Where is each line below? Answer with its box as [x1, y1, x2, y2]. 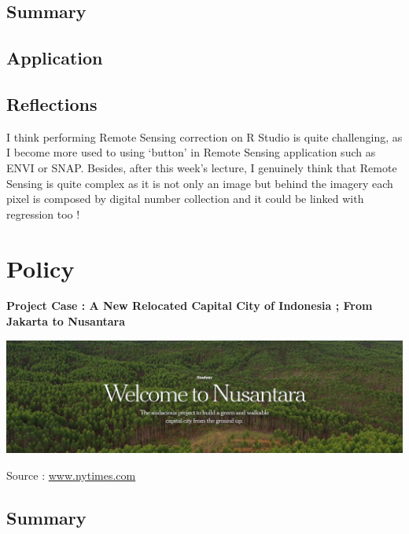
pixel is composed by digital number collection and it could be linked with [6, 190, 364, 207]
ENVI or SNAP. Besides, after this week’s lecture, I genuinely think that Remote [6, 159, 397, 175]
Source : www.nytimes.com [6, 466, 136, 483]
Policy [6, 252, 75, 284]
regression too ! [6, 205, 80, 222]
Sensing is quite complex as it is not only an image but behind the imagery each [6, 175, 393, 191]
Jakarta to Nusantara [6, 313, 125, 330]
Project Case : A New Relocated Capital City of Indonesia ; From [6, 297, 373, 314]
